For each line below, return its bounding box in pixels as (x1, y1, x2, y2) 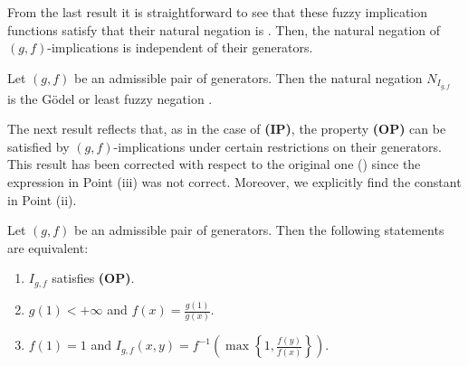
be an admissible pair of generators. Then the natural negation (74, 68, 423, 87)
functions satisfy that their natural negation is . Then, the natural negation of (7, 20, 441, 39)
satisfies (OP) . (52, 268, 135, 287)
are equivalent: (7, 238, 89, 257)
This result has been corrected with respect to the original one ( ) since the (7, 155, 421, 174)
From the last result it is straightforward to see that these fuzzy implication (7, 3, 428, 21)
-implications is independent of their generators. (47, 38, 313, 57)
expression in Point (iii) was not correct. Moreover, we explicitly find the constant (7, 173, 462, 192)
